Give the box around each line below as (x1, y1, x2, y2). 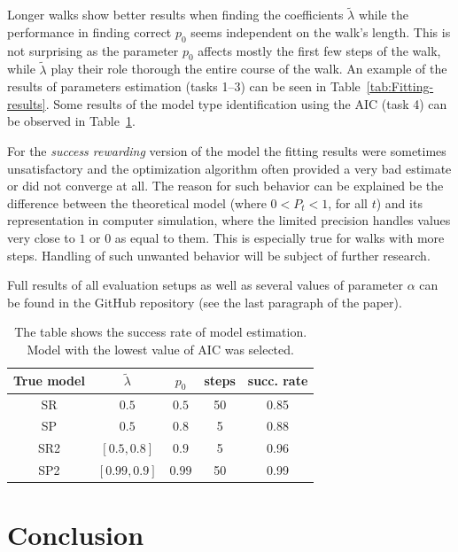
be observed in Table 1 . (7, 112, 136, 130)
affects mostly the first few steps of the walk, (198, 41, 441, 59)
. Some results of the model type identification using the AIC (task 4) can (45, 94, 447, 113)
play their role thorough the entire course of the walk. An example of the (50, 59, 447, 78)
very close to (7, 228, 75, 246)
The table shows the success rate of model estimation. (14, 323, 307, 341)
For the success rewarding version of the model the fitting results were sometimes (7, 142, 446, 159)
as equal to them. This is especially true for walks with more (114, 228, 445, 246)
